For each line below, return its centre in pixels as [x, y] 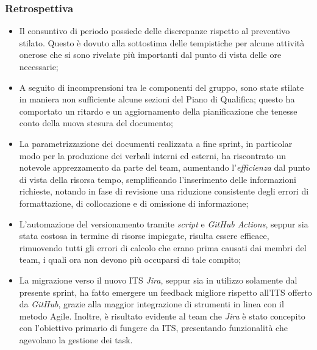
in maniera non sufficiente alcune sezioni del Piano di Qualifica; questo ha [157, 99]
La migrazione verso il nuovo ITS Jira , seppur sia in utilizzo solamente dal [158, 280]
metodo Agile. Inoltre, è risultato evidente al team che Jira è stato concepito [162, 316]
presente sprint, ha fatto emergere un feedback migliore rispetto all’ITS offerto [166, 292]
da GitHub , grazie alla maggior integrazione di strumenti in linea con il [151, 304]
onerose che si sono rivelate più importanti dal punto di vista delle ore [150, 55]
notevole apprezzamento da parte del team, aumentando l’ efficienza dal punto [165, 167]
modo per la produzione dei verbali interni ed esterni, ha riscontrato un [152, 155]
